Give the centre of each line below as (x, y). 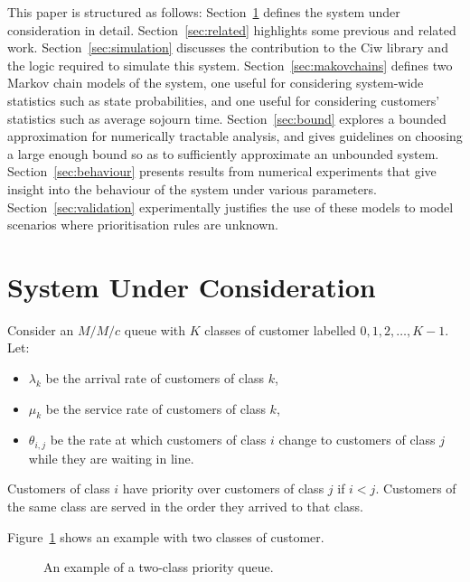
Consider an (41, 329)
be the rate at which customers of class (158, 440)
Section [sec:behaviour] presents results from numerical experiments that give (222, 171)
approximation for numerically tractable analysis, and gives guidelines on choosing (235, 136)
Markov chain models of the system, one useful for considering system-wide (216, 83)
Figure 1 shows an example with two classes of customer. (166, 536)
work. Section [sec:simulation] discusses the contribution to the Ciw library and (228, 47)
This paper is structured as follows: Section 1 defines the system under (204, 12)
